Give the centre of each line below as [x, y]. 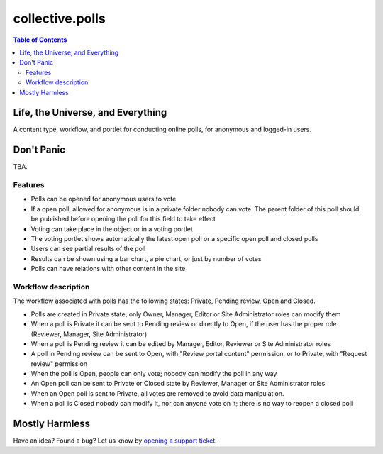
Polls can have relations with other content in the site [108, 269]
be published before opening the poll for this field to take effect [123, 219]
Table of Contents [40, 40]
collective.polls [59, 18]
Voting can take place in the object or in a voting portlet [112, 229]
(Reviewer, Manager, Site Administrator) [89, 334]
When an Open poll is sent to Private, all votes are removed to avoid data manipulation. [157, 393]
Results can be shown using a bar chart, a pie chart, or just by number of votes [146, 258]
